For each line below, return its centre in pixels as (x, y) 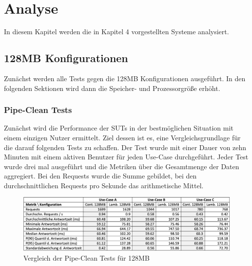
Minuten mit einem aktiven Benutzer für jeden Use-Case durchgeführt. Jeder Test (126, 157)
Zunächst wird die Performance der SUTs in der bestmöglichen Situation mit (119, 128)
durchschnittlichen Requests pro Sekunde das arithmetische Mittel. (104, 185)
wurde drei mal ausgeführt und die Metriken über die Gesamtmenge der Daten (122, 166)
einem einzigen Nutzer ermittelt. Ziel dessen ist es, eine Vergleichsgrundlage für (122, 137)
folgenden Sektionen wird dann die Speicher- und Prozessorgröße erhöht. (112, 88)
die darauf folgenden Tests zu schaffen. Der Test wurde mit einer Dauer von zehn (125, 147)
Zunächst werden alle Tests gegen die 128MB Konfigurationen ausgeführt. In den (125, 78)
